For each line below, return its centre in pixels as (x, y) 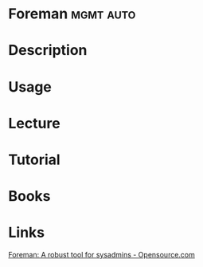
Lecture (35, 123)
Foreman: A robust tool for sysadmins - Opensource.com (101, 255)
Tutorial (35, 159)
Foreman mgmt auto (72, 14)
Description (48, 51)
